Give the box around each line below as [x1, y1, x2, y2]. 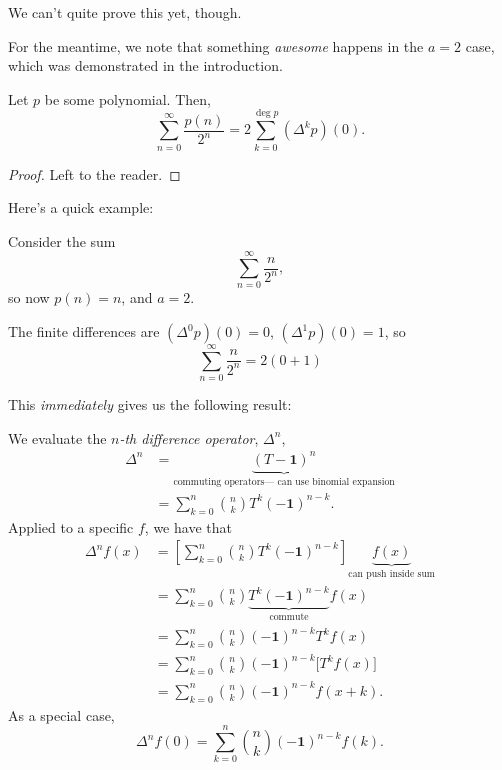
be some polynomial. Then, [44, 88, 211, 109]
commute [269, 612, 309, 623]
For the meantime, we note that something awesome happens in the [8, 35, 424, 56]
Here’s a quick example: [8, 197, 154, 218]
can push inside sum [348, 569, 435, 580]
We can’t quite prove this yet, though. [8, 2, 242, 22]
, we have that [144, 516, 232, 537]
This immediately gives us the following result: [8, 394, 292, 415]
